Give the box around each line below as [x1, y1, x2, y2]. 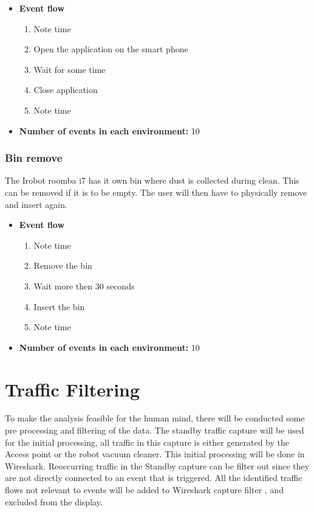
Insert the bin [33, 300, 85, 313]
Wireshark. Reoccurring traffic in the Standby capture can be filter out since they [5, 459, 310, 472]
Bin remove [5, 150, 63, 165]
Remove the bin [33, 259, 92, 272]
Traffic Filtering [5, 376, 140, 401]
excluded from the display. [5, 495, 103, 508]
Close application [33, 83, 98, 96]
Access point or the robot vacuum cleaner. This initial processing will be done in [5, 448, 305, 460]
